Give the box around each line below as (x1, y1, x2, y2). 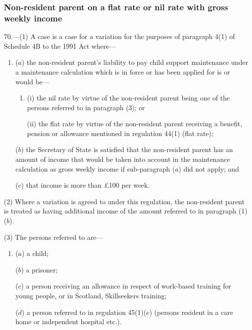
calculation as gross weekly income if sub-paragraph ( (15, 163, 175, 174)
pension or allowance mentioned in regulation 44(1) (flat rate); (27, 128, 213, 138)
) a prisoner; (21, 264, 58, 274)
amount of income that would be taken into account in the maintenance (15, 154, 230, 164)
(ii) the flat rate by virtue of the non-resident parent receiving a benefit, (27, 118, 242, 129)
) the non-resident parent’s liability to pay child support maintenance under (21, 57, 249, 67)
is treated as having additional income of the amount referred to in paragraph (4, 206, 236, 216)
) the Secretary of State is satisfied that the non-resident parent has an (21, 144, 233, 155)
